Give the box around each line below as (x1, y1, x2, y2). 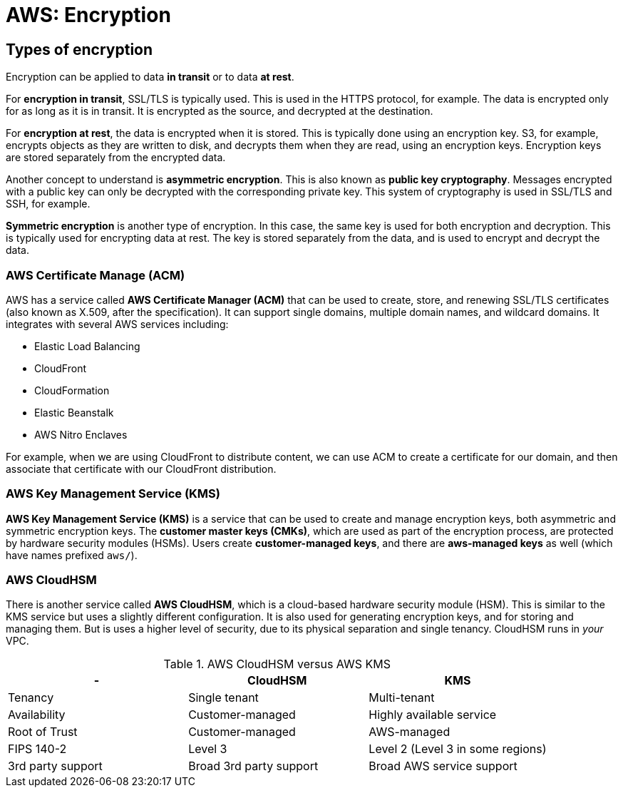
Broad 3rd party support (188, 759, 319, 774)
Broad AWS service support (369, 759, 518, 774)
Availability (8, 707, 66, 722)
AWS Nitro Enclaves (34, 428, 128, 441)
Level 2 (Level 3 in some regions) (369, 742, 547, 757)
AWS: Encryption (6, 3, 171, 27)
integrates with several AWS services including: (6, 317, 229, 330)
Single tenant (188, 690, 259, 705)
